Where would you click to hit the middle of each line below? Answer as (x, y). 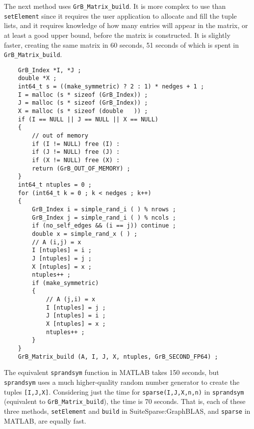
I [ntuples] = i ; (62, 250)
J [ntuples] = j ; (62, 258)
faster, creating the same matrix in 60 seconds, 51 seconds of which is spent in (122, 44)
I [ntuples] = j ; (76, 307)
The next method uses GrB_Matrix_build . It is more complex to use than (115, 6)
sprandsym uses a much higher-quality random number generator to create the (122, 382)
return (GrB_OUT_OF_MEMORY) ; (81, 168)
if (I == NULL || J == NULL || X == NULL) (88, 119)
